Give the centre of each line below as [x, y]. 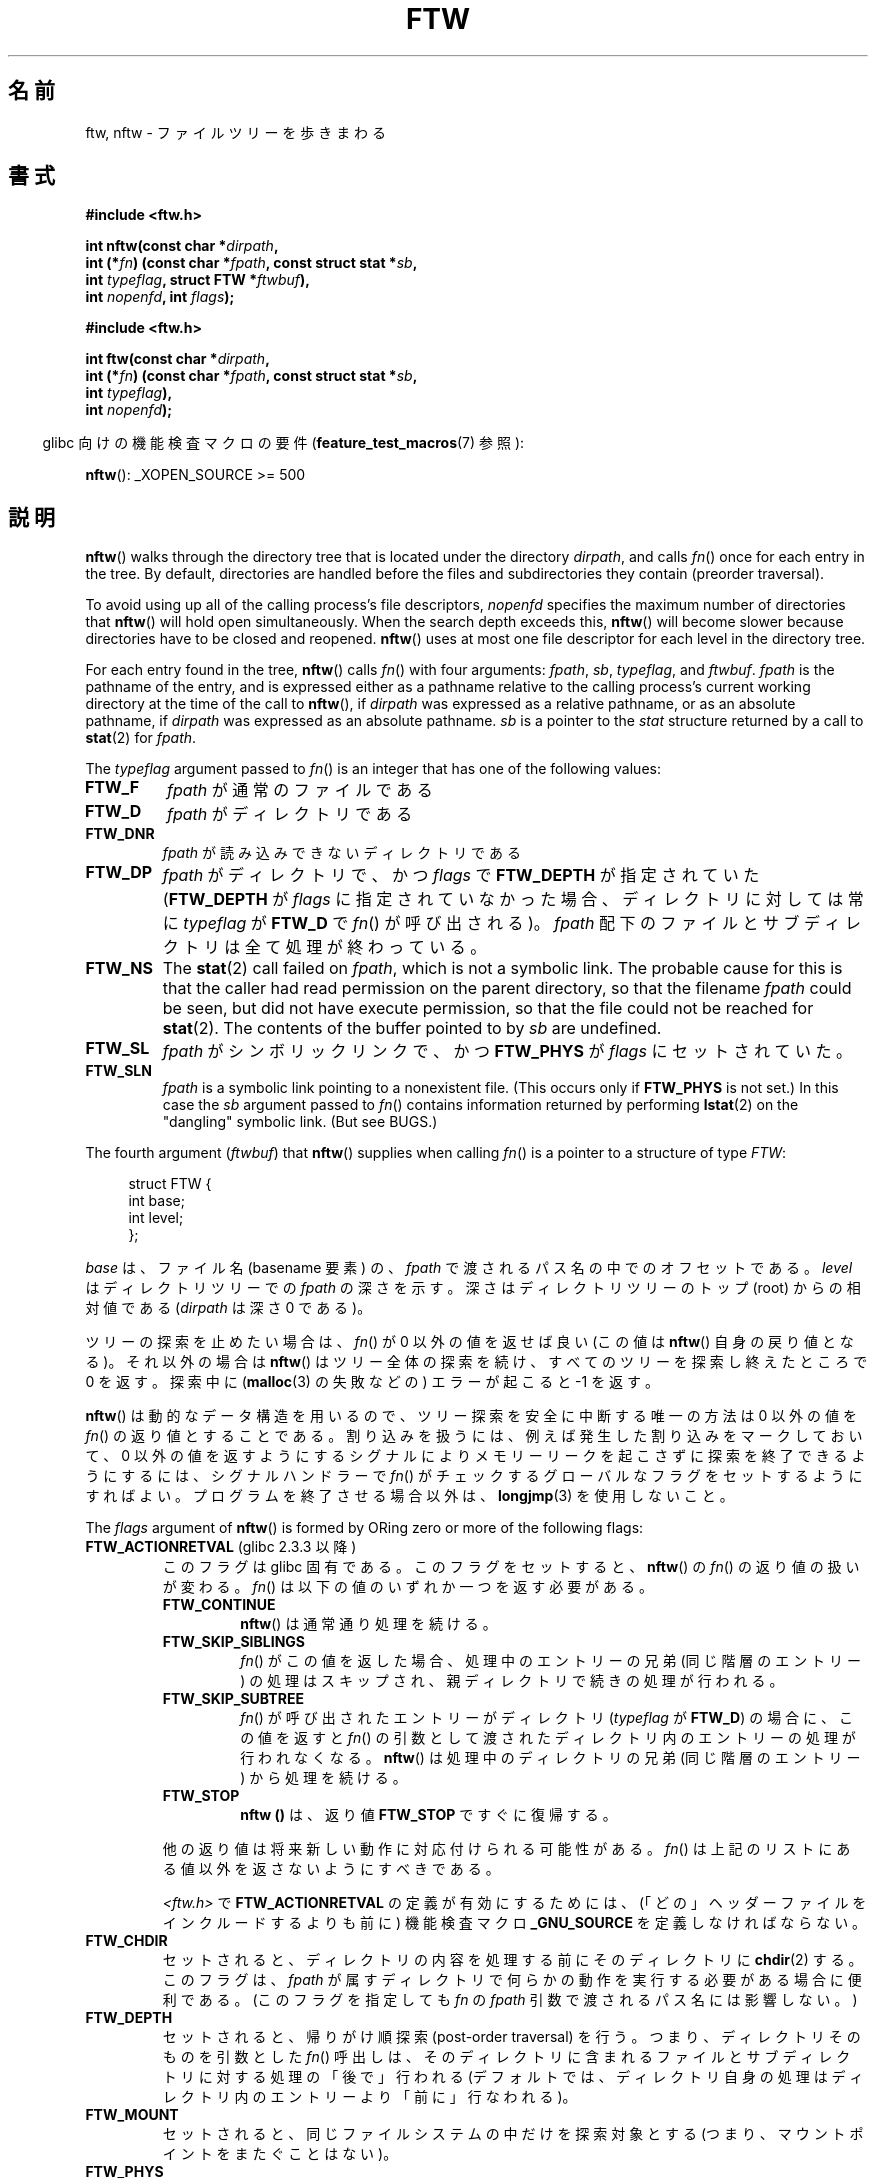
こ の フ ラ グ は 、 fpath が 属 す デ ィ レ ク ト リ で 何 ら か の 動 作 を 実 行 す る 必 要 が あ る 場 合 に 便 [512, 1980]
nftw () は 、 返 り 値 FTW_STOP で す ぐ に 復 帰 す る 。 [428, 1815]
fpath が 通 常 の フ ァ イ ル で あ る [299, 790]
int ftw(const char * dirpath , [177, 359]
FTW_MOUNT [132, 2115]
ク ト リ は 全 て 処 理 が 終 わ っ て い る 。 [324, 947]
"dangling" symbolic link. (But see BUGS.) [300, 1122]
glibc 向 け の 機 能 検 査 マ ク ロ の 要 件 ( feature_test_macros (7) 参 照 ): [283, 443]
